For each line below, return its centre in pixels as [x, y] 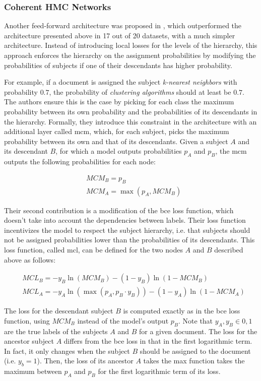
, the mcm [231, 151]
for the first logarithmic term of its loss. [159, 371]
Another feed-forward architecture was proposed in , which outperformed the [123, 25]
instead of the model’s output [123, 320]
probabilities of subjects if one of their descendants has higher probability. [118, 65]
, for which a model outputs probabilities [119, 151]
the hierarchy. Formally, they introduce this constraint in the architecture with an [130, 121]
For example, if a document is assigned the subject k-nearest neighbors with [121, 82]
